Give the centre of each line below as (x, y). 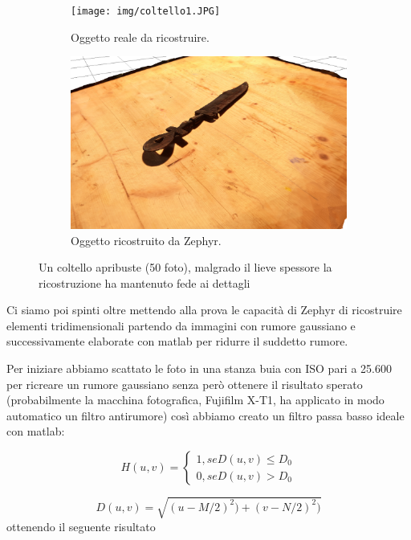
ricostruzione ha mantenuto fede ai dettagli (144, 282)
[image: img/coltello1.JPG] (146, 11)
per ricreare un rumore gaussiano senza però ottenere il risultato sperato (185, 384)
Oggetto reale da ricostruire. (140, 37)
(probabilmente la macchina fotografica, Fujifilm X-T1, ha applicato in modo (195, 400)
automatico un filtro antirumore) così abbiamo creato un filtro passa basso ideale (205, 415)
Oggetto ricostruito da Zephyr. (146, 240)
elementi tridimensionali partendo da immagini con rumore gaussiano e (181, 325)
